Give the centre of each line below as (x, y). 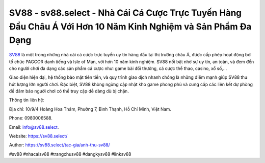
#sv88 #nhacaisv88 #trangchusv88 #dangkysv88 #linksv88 (70, 154)
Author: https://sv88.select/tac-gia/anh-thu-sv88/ (60, 145)
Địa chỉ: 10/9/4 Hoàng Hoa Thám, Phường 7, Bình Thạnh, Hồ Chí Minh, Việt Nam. (90, 109)
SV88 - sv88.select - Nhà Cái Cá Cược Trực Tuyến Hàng (125, 13)
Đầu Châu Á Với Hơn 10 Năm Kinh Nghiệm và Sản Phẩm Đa (130, 26)
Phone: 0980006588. (31, 118)
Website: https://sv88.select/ (38, 136)
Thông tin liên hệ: (27, 100)
